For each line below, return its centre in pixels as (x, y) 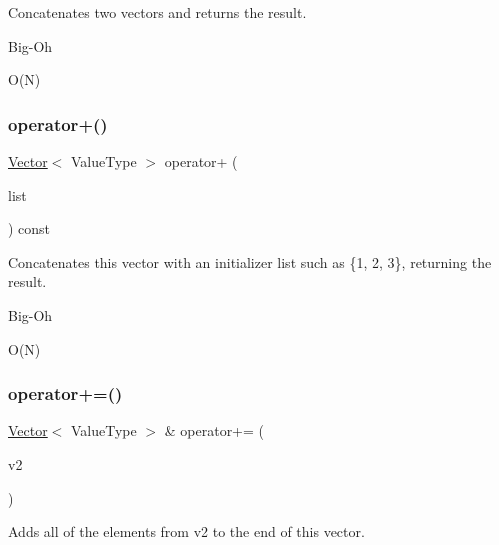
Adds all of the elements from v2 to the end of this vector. (186, 531)
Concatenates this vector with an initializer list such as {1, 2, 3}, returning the (250, 261)
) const (29, 228)
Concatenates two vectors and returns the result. (157, 12)
